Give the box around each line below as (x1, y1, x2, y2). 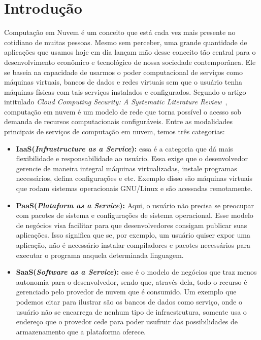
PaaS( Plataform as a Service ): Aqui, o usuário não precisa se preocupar (16, 200, 254, 210)
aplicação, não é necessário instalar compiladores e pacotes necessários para (16, 240, 250, 250)
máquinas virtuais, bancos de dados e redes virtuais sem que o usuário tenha (4, 77, 242, 87)
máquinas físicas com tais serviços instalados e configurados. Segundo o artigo (4, 86, 246, 97)
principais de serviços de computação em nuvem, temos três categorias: (4, 126, 225, 137)
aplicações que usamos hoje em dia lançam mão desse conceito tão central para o (4, 47, 256, 57)
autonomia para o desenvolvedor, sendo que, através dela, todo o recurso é (16, 276, 247, 287)
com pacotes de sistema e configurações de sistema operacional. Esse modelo (16, 210, 253, 220)
